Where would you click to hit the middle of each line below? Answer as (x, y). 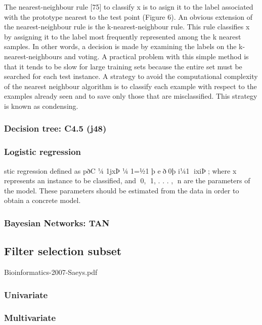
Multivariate (30, 318)
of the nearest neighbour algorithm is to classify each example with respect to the (130, 86)
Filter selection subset (63, 251)
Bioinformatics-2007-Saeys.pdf (51, 272)
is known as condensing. (41, 106)
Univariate (26, 294)
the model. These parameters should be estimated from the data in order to (122, 190)
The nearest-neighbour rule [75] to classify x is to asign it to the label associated (129, 7)
